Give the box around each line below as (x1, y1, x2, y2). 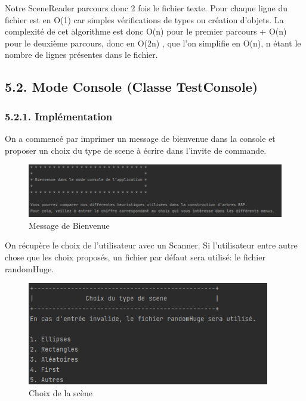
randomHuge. (5, 262, 54, 275)
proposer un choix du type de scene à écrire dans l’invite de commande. (5, 144, 267, 156)
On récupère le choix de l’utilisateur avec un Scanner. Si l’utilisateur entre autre (5, 239, 298, 251)
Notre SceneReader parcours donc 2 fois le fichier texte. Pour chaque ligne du (5, 2, 288, 14)
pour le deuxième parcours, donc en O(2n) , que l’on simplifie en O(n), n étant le (5, 36, 301, 49)
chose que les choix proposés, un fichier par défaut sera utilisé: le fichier (5, 250, 265, 263)
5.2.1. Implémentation (5, 108, 113, 123)
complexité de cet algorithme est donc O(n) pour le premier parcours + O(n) (5, 25, 287, 38)
